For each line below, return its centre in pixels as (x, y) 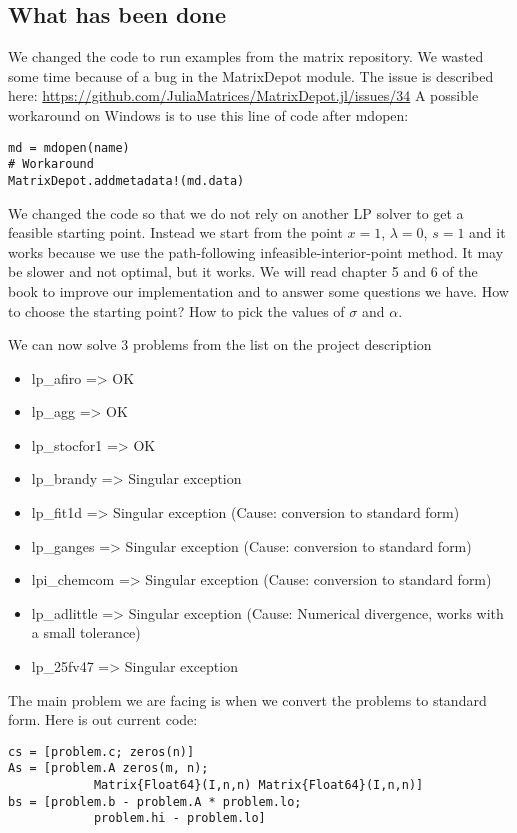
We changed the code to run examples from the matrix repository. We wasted (246, 56)
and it (487, 232)
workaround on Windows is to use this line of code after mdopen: (208, 114)
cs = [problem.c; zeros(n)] (101, 751)
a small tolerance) (86, 632)
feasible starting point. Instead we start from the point (175, 232)
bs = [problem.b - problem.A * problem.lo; (155, 801)
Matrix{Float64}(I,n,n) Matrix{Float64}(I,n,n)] (258, 785)
